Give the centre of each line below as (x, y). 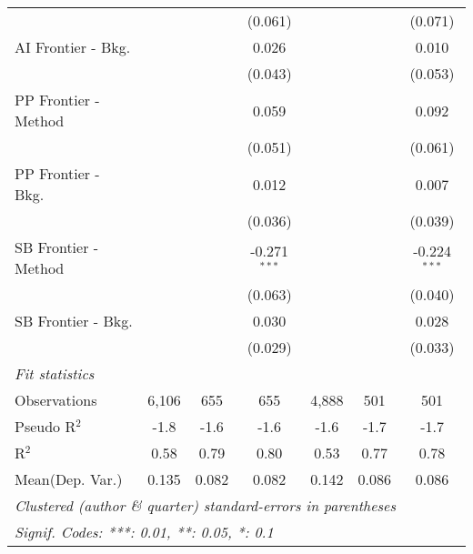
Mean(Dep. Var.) (69, 479)
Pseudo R (45, 426)
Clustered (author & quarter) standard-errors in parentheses (205, 505)
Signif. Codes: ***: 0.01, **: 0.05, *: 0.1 (144, 532)
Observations (56, 400)
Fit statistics (55, 373)
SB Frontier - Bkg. (74, 321)
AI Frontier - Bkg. (73, 47)
